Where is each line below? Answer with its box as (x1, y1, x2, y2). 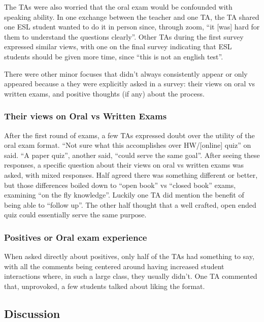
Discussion (4, 305, 60, 321)
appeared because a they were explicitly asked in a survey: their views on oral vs (4, 78, 255, 89)
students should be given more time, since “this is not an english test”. (4, 51, 223, 61)
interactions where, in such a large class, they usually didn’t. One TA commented (4, 271, 257, 281)
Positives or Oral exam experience (4, 231, 147, 243)
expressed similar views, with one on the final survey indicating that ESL (4, 41, 232, 52)
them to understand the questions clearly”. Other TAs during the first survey (4, 31, 244, 42)
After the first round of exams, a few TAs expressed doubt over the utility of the (4, 130, 255, 140)
